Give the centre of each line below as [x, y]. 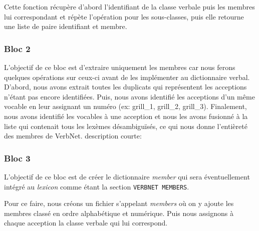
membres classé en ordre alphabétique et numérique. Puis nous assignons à [119, 213]
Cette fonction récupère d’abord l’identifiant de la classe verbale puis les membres [129, 6]
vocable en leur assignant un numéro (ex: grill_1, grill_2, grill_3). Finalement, [125, 106]
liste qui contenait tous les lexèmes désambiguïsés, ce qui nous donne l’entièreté [126, 126]
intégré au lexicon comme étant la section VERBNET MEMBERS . [97, 186]
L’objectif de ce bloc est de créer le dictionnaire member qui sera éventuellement [127, 176]
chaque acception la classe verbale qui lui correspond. [86, 223]
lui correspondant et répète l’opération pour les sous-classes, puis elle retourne [124, 16]
